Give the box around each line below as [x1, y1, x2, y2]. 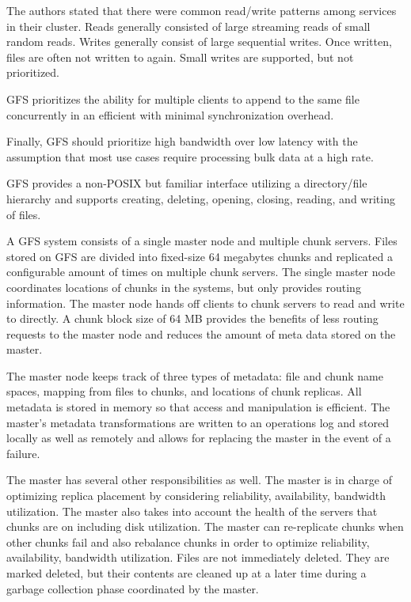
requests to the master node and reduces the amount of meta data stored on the [6, 325, 396, 342]
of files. [6, 206, 41, 222]
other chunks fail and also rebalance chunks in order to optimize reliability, [6, 533, 370, 550]
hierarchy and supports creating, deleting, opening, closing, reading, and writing [6, 190, 395, 206]
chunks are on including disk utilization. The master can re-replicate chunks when [6, 518, 404, 535]
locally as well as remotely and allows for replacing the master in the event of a [6, 430, 391, 446]
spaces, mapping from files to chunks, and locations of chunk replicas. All [6, 383, 362, 399]
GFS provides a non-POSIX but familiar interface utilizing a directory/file [6, 175, 367, 191]
